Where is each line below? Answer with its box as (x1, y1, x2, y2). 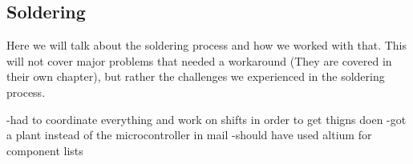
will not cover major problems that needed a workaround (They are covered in (6, 52, 392, 69)
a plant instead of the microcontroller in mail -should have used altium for (6, 126, 372, 143)
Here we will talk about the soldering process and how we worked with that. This (6, 37, 407, 54)
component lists (6, 142, 83, 158)
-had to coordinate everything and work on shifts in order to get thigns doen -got (6, 110, 407, 127)
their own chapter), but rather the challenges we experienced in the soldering (6, 68, 385, 85)
